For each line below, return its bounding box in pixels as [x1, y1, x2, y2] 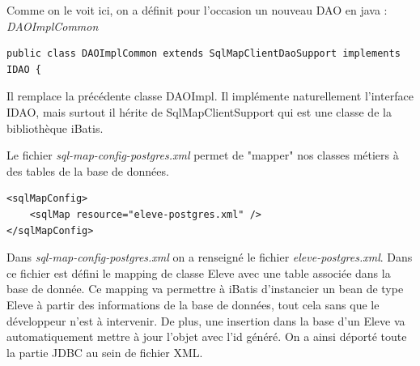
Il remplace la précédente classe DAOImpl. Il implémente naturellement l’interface [6, 87, 414, 104]
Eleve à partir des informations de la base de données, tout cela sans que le [6, 296, 380, 313]
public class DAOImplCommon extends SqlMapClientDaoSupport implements [6, 48, 401, 60]
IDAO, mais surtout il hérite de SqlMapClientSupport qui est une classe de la [6, 103, 392, 120]
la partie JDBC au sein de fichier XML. [6, 343, 203, 360]
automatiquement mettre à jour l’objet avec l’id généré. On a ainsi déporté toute [6, 328, 407, 345]
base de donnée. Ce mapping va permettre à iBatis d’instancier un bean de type [6, 280, 404, 297]
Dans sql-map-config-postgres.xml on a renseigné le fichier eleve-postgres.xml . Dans [6, 249, 413, 266]
